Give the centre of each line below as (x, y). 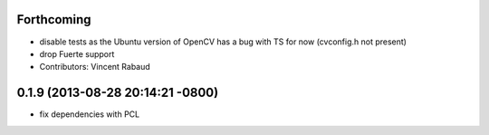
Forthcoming (54, 19)
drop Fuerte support (77, 53)
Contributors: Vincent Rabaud (95, 67)
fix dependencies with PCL (90, 114)
